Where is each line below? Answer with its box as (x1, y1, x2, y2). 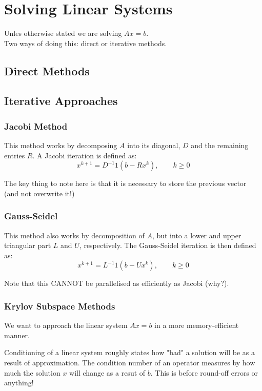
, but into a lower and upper (152, 230, 241, 240)
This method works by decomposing (4, 140, 117, 151)
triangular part (4, 240, 51, 251)
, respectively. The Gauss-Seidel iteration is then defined (79, 240, 256, 251)
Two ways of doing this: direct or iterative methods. (4, 37, 167, 48)
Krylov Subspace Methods (4, 299, 115, 312)
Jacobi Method (4, 119, 68, 132)
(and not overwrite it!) (4, 188, 75, 198)
